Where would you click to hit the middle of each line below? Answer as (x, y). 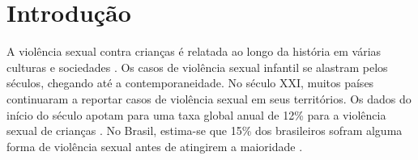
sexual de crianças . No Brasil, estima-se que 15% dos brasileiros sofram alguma (205, 131)
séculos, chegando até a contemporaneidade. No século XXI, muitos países (190, 83)
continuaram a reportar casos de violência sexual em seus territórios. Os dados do (209, 98)
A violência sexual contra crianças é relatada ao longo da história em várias (194, 51)
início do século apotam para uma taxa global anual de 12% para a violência (196, 114)
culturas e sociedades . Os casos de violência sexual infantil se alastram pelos (197, 67)
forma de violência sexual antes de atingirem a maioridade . (155, 146)
